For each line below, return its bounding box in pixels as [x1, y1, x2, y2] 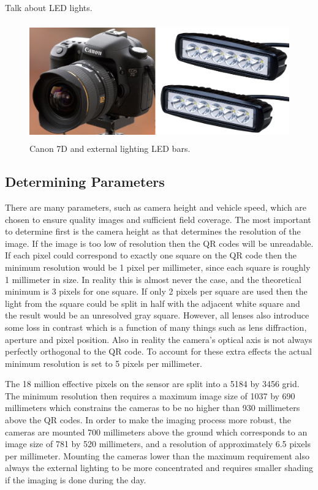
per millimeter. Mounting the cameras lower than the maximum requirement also [5, 449, 309, 462]
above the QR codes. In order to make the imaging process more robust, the [5, 413, 291, 426]
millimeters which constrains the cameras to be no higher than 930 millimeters [5, 401, 300, 414]
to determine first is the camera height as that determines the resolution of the [5, 225, 301, 238]
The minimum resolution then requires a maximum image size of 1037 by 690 [5, 389, 295, 402]
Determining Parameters [5, 172, 165, 191]
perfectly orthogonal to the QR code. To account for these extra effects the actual [5, 345, 312, 358]
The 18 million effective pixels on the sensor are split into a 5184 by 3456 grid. [5, 377, 300, 390]
